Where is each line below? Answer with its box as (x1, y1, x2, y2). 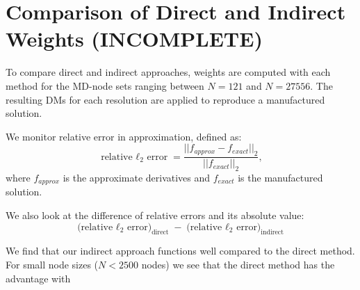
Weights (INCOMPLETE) (6, 24, 263, 53)
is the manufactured (238, 170, 323, 184)
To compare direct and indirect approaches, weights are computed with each (6, 65, 331, 79)
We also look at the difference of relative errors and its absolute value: (6, 207, 304, 222)
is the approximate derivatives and (63, 170, 211, 184)
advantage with (6, 271, 71, 285)
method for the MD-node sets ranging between (6, 78, 204, 92)
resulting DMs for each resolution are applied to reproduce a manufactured (6, 92, 325, 106)
